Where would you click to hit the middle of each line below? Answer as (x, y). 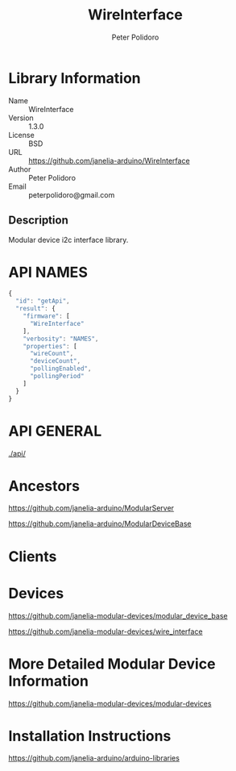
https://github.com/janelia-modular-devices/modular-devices (110, 703)
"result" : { (36, 309)
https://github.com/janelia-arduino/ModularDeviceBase (100, 524)
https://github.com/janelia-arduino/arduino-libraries (94, 758)
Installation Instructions (90, 736)
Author (20, 169)
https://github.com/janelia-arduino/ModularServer (91, 508)
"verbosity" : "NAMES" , (61, 339)
